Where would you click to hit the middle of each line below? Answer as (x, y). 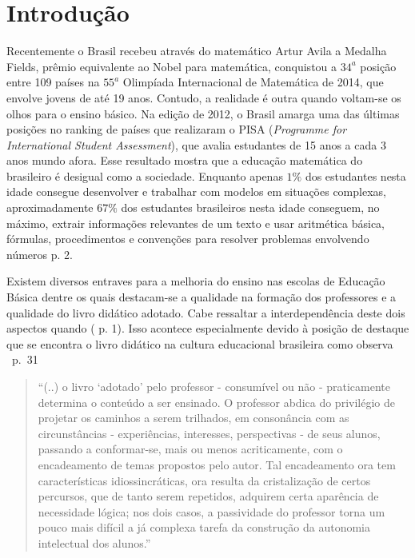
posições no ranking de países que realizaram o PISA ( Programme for (177, 129)
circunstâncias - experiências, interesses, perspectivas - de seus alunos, (209, 433)
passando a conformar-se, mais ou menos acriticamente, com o (190, 449)
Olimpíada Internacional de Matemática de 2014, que (253, 82)
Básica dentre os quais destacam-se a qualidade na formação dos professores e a (202, 297)
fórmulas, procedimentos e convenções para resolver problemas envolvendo (188, 239)
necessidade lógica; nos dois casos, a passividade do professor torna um (211, 511)
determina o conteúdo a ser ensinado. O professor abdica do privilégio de (216, 402)
